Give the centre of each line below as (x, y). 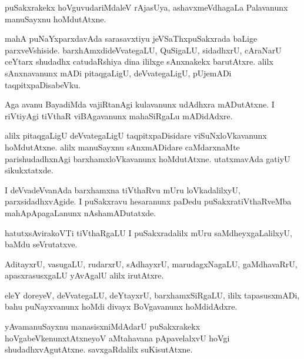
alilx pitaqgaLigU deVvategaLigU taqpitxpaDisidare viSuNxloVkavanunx (136, 135)
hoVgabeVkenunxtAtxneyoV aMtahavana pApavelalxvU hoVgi (117, 338)
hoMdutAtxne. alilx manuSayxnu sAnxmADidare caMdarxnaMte (122, 147)
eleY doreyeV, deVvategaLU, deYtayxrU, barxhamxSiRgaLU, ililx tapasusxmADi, (152, 295)
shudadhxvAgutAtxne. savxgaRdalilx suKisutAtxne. (99, 349)
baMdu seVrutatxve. (41, 244)
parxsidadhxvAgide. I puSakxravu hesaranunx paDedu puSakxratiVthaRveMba (148, 201)
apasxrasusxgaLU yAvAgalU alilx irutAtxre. (84, 275)
